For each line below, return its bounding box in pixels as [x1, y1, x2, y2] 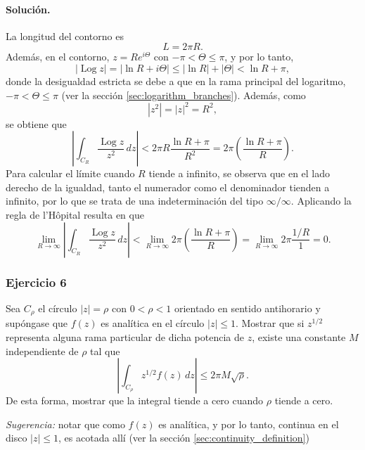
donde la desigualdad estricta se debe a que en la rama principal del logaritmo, [6, 73, 346, 88]
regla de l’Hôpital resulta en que [6, 207, 144, 222]
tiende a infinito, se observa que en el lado [148, 166, 331, 181]
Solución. [6, 1, 51, 16]
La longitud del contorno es [6, 28, 124, 43]
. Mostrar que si [235, 316, 305, 330]
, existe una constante [252, 329, 346, 344]
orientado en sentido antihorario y [174, 300, 321, 315]
